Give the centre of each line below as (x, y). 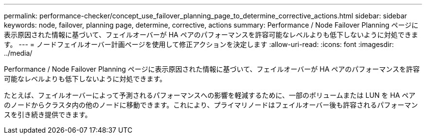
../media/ (18, 53)
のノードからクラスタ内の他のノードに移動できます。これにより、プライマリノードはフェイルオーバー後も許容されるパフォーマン (211, 105)
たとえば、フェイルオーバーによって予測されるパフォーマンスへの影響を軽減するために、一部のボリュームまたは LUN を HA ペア (210, 95)
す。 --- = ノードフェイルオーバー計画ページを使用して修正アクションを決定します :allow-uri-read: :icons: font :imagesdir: (199, 44)
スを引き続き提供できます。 (48, 115)
